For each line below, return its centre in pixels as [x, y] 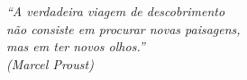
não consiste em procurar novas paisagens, [123, 28]
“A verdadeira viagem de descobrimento [116, 11]
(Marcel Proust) [50, 63]
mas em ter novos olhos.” [76, 46]
